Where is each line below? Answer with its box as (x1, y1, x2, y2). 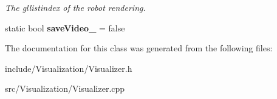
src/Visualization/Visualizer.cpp (5, 82, 125, 95)
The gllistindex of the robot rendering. (5, 1, 146, 13)
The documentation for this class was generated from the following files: (5, 42, 273, 54)
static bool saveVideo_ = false (5, 21, 125, 34)
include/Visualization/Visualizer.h (5, 62, 132, 74)
